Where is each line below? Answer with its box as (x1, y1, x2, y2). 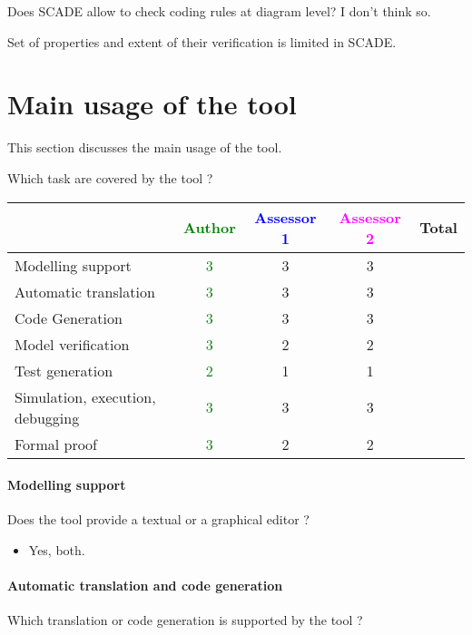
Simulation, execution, (15, 386, 156, 407)
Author (182, 217, 236, 238)
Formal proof (15, 433, 98, 454)
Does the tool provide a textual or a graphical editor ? (7, 510, 310, 529)
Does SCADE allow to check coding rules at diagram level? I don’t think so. (7, 2, 431, 20)
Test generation (15, 359, 113, 381)
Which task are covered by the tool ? (7, 168, 213, 187)
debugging (15, 406, 80, 428)
